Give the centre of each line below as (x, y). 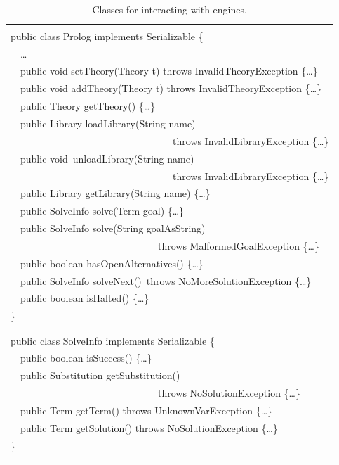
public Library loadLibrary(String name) (108, 123)
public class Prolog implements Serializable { (107, 36)
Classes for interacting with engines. (169, 9)
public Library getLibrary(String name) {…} (115, 193)
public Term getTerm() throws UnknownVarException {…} (146, 410)
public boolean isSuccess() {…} (86, 358)
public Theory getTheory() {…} (88, 106)
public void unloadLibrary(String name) (107, 158)
